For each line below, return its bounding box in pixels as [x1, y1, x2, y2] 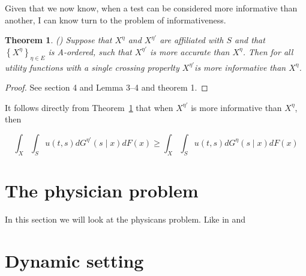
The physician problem [5, 178, 199, 202]
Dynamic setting [5, 248, 144, 272]
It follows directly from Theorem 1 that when [5, 101, 173, 113]
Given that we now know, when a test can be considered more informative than [5, 2, 298, 14]
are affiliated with [160, 34, 224, 46]
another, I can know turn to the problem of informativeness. [5, 13, 226, 26]
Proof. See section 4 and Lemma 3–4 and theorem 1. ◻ [5, 81, 208, 94]
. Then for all [242, 45, 293, 58]
